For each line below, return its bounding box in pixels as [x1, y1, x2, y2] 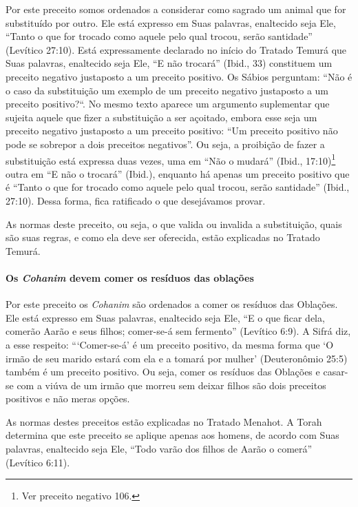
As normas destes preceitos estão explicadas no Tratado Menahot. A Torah [6, 414, 322, 428]
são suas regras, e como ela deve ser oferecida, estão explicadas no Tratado [6, 230, 320, 245]
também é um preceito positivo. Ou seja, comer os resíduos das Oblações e [6, 364, 320, 379]
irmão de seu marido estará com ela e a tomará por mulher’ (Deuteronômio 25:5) [6, 351, 348, 365]
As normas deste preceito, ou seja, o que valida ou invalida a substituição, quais [6, 216, 342, 231]
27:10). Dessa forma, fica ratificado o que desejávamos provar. [6, 193, 266, 207]
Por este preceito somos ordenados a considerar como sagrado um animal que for [6, 2, 346, 16]
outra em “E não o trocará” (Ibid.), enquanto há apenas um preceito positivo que [6, 166, 350, 180]
